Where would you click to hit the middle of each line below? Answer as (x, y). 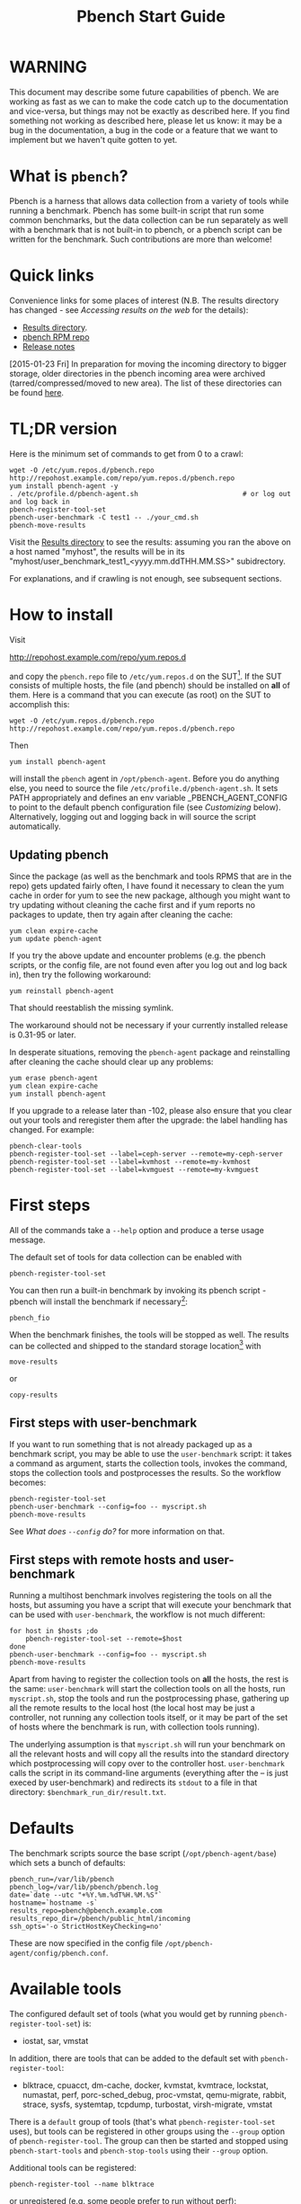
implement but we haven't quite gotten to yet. (93, 139)
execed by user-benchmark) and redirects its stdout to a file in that (133, 1782)
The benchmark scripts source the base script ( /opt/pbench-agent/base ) (143, 1853)
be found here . (37, 392)
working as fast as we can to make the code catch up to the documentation (149, 102)
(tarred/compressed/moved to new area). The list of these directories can (146, 383)
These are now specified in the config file (86, 1942)
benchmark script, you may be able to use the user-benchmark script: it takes (150, 1454)
